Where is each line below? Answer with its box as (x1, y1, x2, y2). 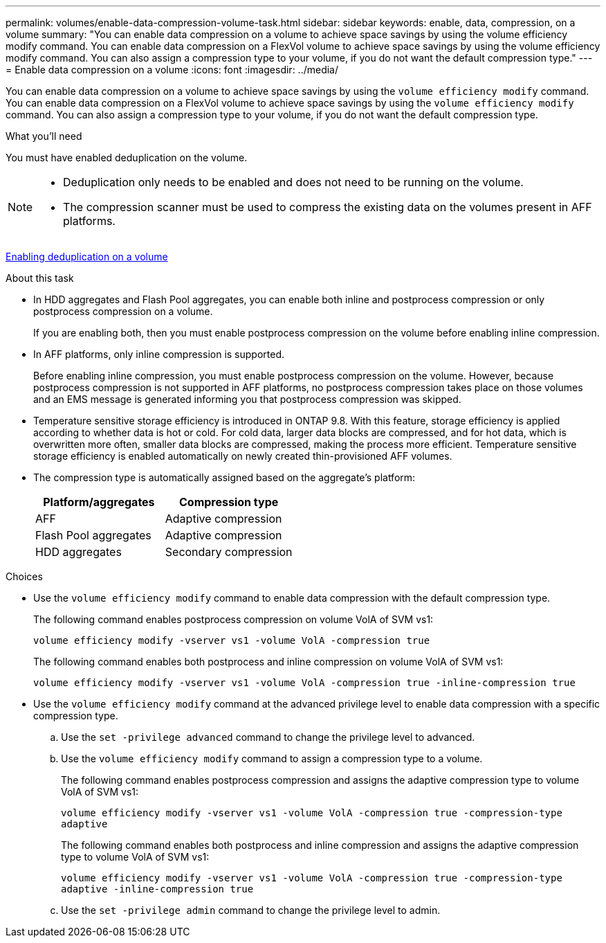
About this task (6, 272, 74, 284)
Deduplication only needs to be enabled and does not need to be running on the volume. (63, 175, 524, 189)
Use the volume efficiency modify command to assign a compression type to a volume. (61, 753, 483, 764)
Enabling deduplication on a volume (6, 251, 168, 262)
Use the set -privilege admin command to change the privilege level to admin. (61, 904, 441, 916)
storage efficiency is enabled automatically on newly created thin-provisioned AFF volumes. (33, 450, 452, 462)
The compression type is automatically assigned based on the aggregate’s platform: (33, 472, 416, 483)
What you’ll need (6, 130, 82, 142)
